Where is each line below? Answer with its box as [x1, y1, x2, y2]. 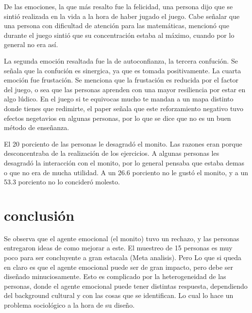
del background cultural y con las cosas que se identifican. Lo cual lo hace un [4, 290, 234, 300]
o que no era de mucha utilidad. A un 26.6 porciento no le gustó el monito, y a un [4, 167, 248, 177]
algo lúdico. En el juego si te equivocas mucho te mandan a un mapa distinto [4, 94, 234, 104]
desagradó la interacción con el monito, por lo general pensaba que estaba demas [4, 157, 245, 167]
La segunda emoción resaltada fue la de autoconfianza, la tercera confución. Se [4, 55, 238, 66]
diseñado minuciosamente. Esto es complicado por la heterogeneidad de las [4, 271, 226, 281]
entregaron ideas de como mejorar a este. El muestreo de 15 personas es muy [4, 243, 233, 253]
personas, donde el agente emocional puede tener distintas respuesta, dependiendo [4, 280, 248, 291]
